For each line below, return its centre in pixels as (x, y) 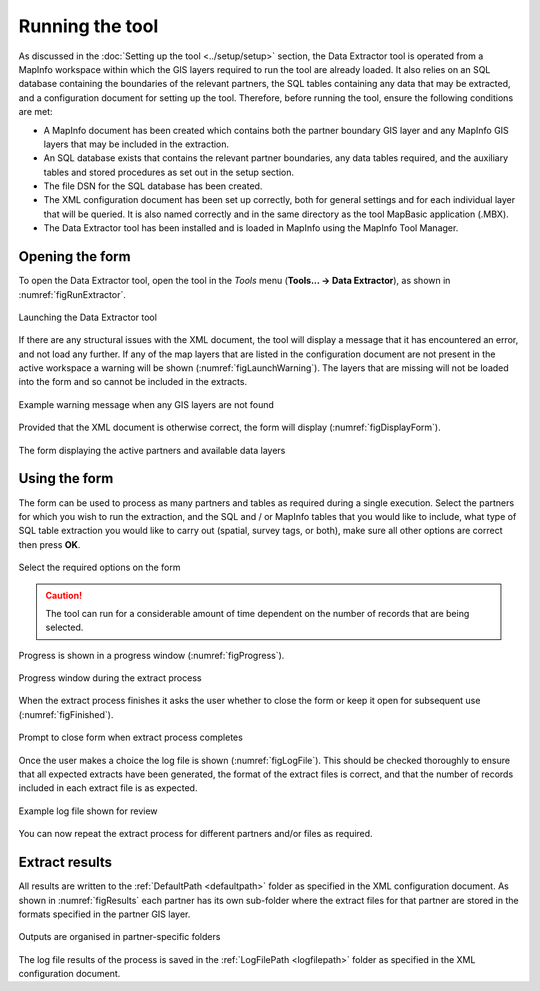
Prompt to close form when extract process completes (131, 737)
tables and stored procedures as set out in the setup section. (169, 172)
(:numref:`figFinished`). (66, 714)
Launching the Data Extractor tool (87, 317)
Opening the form (74, 256)
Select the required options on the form (99, 567)
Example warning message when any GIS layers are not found (146, 404)
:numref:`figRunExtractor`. (72, 294)
